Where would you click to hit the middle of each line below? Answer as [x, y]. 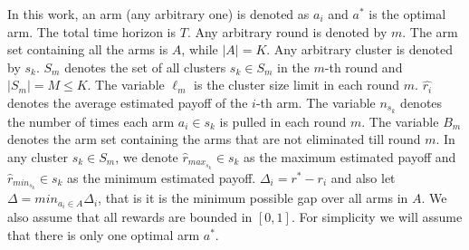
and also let [363, 177]
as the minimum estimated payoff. [162, 177]
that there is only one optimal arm [104, 234]
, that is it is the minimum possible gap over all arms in [253, 198]
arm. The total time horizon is [92, 31]
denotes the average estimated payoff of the [128, 102]
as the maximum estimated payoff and [350, 157]
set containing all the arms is [88, 49]
